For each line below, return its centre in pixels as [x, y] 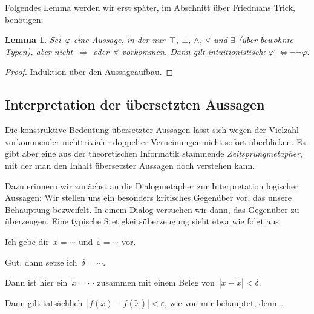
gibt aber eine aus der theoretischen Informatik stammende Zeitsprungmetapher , [154, 153]
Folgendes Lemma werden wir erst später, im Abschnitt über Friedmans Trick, [150, 7]
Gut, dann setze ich [41, 262]
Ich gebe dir [27, 241]
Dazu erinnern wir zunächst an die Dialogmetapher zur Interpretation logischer [152, 185]
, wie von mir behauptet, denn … [225, 303]
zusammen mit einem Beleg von [156, 282]
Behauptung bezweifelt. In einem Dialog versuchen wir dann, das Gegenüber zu [152, 209]
